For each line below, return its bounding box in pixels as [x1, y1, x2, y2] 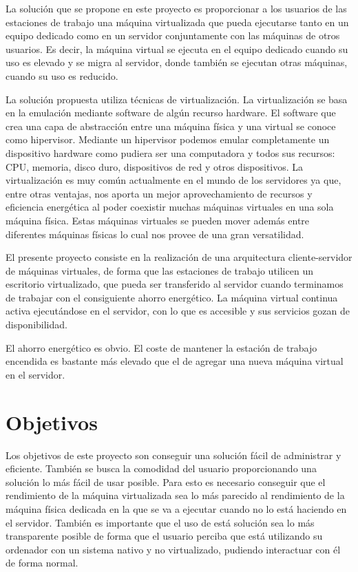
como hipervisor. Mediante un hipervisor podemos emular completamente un [6, 132, 330, 147]
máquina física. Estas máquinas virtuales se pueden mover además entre [6, 213, 310, 227]
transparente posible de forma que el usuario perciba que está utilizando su [6, 529, 323, 543]
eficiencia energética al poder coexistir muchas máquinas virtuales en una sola [6, 200, 334, 214]
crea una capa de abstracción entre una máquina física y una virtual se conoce [6, 118, 336, 133]
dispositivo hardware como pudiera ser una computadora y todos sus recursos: [6, 145, 335, 160]
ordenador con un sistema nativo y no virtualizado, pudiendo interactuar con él [6, 542, 341, 556]
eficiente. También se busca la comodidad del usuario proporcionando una [6, 461, 317, 476]
